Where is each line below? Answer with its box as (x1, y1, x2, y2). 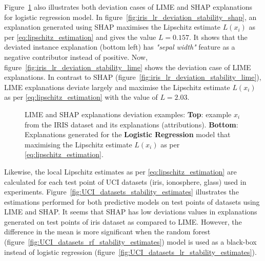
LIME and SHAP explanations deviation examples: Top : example (25, 108, 232, 119)
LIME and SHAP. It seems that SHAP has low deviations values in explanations (4, 206, 257, 217)
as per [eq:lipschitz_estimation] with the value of (4, 92, 158, 102)
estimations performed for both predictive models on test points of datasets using (4, 196, 260, 207)
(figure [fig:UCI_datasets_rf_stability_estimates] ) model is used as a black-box (4, 236, 257, 247)
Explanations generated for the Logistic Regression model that (25, 129, 231, 140)
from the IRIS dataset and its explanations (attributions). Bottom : (25, 119, 238, 129)
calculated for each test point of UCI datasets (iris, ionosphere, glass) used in (4, 176, 247, 187)
